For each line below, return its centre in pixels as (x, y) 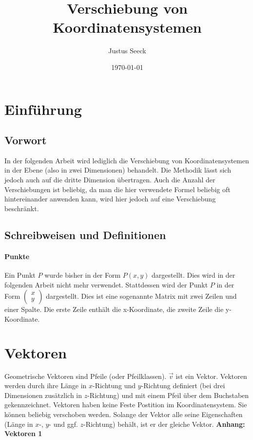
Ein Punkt (20, 275)
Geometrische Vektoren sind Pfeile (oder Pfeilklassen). (86, 376)
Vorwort (26, 140)
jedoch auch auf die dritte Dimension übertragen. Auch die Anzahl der (110, 180)
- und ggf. (63, 424)
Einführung (43, 109)
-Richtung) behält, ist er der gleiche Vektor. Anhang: (164, 424)
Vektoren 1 (23, 433)
